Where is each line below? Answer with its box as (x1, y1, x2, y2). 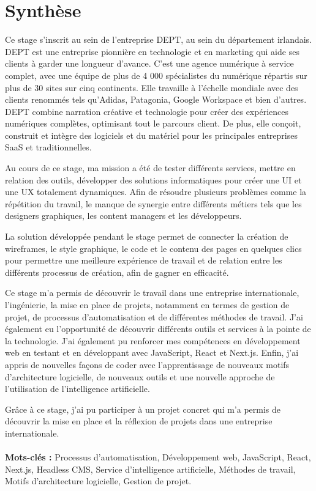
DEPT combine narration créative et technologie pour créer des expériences (5, 105, 288, 117)
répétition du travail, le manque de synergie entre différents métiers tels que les (5, 197, 302, 210)
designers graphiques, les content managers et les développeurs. (5, 209, 242, 222)
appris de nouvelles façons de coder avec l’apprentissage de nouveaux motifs (5, 358, 290, 371)
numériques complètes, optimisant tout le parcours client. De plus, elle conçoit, (5, 117, 301, 130)
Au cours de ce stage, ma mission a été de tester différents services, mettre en (5, 161, 296, 174)
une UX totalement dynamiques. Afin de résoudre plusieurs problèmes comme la (5, 185, 307, 198)
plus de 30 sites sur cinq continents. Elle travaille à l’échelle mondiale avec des (5, 81, 298, 94)
